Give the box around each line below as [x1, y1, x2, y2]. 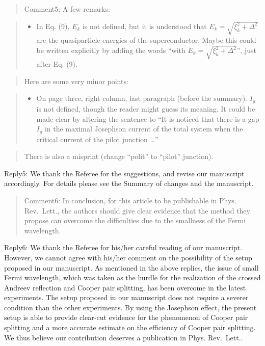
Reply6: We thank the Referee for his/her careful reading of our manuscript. [4, 242, 243, 253]
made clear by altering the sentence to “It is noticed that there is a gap [36, 113, 259, 124]
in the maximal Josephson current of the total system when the [44, 123, 243, 134]
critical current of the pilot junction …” [36, 134, 158, 144]
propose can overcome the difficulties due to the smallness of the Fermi [24, 215, 246, 226]
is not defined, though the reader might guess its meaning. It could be [36, 103, 255, 114]
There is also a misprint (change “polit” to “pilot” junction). [24, 151, 214, 162]
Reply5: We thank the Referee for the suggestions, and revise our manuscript [4, 168, 245, 178]
